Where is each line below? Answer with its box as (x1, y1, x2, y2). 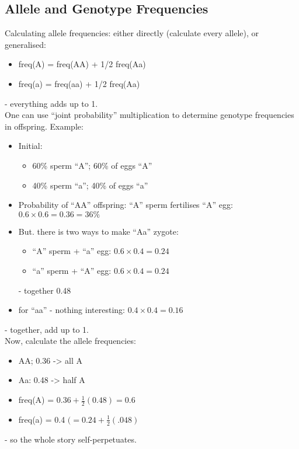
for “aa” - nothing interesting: (18, 304, 125, 316)
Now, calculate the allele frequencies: (5, 335, 136, 347)
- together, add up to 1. (5, 323, 89, 335)
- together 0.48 (18, 284, 71, 296)
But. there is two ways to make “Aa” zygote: (18, 225, 179, 237)
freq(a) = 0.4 (18, 413, 65, 425)
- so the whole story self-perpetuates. (5, 433, 137, 445)
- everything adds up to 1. (5, 97, 98, 109)
